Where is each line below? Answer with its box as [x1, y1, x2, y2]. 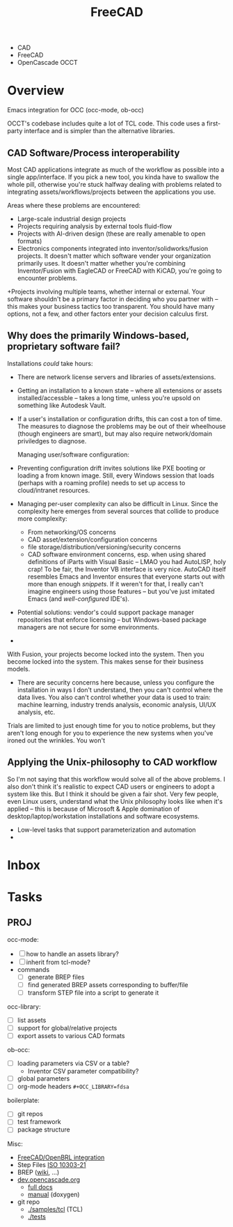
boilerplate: [7, 1096, 40, 1105]
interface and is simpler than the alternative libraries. [24, 127, 175, 135]
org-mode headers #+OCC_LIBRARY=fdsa [17, 1082, 130, 1091]
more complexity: [17, 514, 67, 523]
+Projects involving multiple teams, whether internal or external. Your [7, 287, 205, 296]
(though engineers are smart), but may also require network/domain [17, 429, 212, 438]
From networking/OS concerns [27, 528, 116, 536]
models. [7, 664, 31, 673]
